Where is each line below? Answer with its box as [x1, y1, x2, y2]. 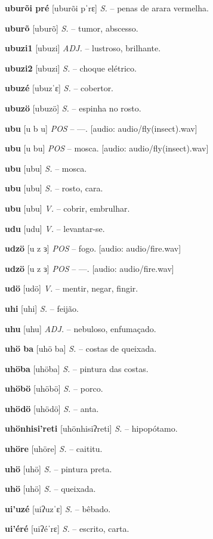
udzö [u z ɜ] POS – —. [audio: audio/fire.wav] [5, 262, 174, 274]
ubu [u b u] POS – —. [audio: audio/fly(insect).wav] [5, 122, 197, 134]
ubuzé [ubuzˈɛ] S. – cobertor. [5, 82, 114, 94]
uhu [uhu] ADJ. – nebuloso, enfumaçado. [5, 322, 156, 334]
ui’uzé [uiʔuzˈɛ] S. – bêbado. [5, 502, 111, 515]
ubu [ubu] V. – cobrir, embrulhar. [5, 202, 130, 214]
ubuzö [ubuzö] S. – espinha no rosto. [5, 101, 141, 114]
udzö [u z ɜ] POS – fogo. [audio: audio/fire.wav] [5, 242, 181, 255]
